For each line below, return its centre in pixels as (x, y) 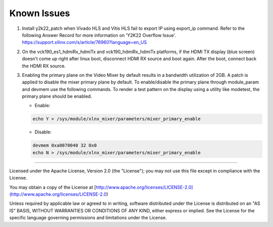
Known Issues (40, 13)
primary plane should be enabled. (57, 97)
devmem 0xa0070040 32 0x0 (65, 146)
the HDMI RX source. (44, 66)
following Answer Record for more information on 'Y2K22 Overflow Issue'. (99, 35)
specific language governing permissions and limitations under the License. (88, 218)
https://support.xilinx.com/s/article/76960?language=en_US (84, 42)
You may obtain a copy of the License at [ (53, 187)
